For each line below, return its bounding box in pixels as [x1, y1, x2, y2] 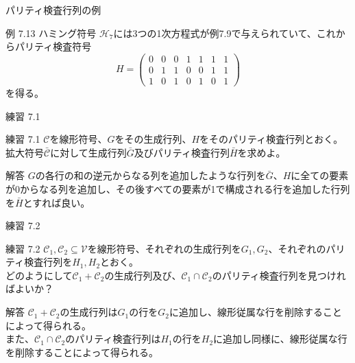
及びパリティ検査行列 [134, 145, 230, 159]
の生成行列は [60, 305, 118, 319]
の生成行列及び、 [104, 268, 182, 282]
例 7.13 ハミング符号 [5, 25, 97, 40]
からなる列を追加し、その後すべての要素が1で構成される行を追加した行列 [20, 181, 350, 196]
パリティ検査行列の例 [5, 3, 101, 16]
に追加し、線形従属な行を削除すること [169, 305, 342, 319]
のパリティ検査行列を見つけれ [212, 268, 346, 282]
